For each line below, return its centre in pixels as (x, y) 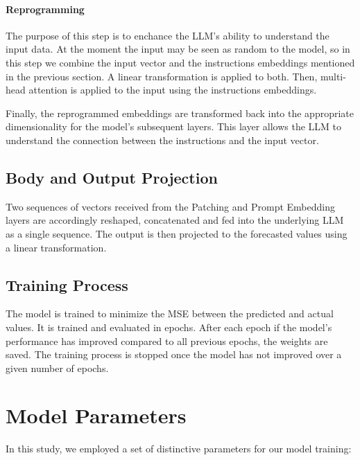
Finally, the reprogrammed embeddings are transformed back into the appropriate (180, 113)
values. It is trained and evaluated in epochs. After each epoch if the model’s (169, 327)
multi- (333, 76)
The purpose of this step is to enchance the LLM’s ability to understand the (168, 35)
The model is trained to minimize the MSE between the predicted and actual (170, 313)
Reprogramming (45, 9)
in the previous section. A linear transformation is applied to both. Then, (162, 76)
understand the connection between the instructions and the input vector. (162, 140)
